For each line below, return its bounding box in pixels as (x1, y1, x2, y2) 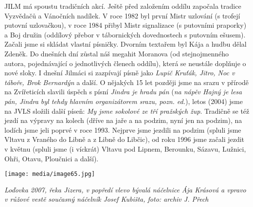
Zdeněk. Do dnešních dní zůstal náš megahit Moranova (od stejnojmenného (4, 48, 229, 58)
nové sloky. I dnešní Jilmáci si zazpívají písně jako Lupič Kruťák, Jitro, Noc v (4, 68, 235, 78)
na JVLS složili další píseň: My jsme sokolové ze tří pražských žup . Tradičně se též (4, 105, 250, 116)
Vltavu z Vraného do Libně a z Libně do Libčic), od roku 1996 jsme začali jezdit (4, 134, 245, 144)
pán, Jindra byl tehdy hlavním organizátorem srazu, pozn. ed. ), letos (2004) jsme (4, 96, 243, 106)
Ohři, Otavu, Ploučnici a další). (4, 153, 99, 163)
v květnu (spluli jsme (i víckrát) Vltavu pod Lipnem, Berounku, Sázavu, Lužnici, (4, 143, 246, 154)
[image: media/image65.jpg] (4, 171, 95, 178)
